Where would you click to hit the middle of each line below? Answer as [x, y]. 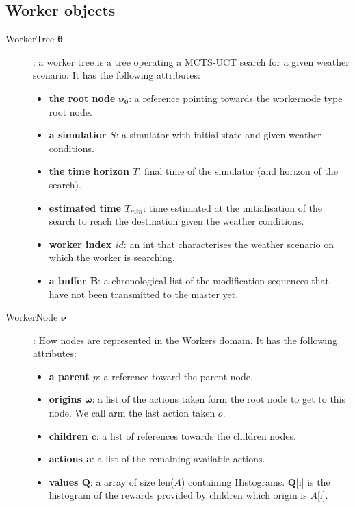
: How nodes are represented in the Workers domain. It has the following [185, 339]
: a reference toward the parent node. [175, 376]
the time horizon [89, 171]
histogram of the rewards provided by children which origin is [178, 495]
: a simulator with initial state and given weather [219, 135]
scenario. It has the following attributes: [117, 75]
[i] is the [313, 481]
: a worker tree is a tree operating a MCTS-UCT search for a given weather [191, 61]
